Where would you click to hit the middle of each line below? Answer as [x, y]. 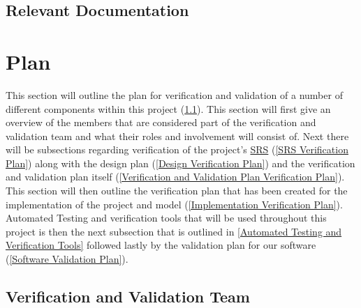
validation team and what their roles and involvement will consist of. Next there [177, 136]
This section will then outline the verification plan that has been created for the [177, 191]
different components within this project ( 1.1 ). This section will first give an [168, 108]
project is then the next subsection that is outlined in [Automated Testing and [174, 231]
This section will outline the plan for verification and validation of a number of [174, 94]
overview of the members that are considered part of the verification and [161, 122]
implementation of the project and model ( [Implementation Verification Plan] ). [174, 204]
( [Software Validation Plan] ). [67, 259]
